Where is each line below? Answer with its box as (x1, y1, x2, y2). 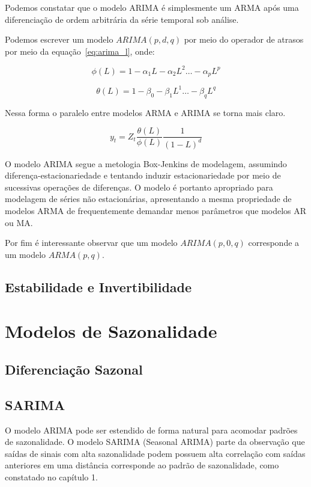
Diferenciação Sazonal (5, 360, 143, 378)
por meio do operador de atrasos (184, 33, 304, 46)
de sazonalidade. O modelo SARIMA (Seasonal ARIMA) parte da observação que (5, 435, 305, 448)
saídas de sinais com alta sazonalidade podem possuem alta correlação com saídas (5, 447, 306, 459)
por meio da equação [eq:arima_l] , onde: (5, 44, 155, 57)
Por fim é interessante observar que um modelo (5, 236, 178, 249)
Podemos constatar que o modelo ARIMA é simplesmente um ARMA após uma (5, 1, 299, 13)
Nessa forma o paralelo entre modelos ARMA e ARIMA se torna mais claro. (5, 106, 286, 118)
